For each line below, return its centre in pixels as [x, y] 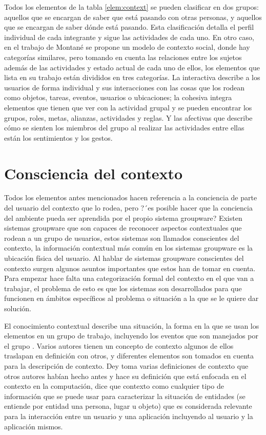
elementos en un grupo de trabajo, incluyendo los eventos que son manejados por [131, 336]
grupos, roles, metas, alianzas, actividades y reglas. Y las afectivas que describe [128, 117]
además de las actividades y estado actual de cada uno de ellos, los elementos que [132, 67]
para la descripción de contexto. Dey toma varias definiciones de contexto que [126, 365]
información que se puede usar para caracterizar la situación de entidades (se [125, 396]
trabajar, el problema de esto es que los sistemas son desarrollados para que [123, 288]
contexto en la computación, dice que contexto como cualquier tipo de [114, 386]
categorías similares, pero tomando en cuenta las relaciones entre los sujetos [123, 57]
